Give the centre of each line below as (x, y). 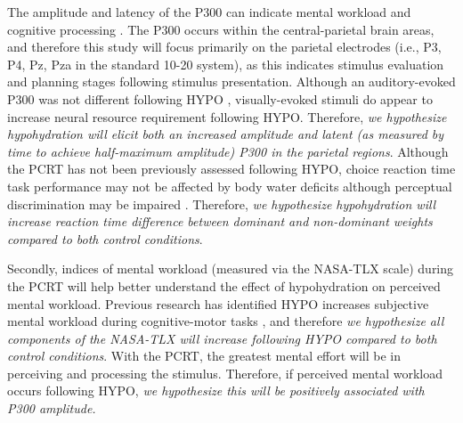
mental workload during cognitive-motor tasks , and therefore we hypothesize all (226, 321)
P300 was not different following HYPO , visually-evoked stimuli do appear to (220, 98)
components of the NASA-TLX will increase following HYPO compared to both (222, 338)
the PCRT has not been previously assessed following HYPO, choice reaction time (231, 169)
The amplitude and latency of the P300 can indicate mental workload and (209, 12)
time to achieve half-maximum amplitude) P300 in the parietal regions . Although (228, 151)
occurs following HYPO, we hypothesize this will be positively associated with (216, 390)
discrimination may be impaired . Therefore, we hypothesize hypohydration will (222, 203)
